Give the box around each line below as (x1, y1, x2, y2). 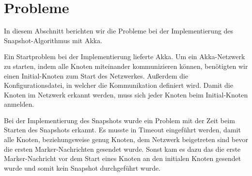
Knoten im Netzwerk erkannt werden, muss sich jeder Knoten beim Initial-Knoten (4, 89, 248, 99)
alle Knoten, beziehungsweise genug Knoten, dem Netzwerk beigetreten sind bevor (4, 134, 248, 144)
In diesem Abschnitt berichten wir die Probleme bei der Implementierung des (4, 26, 234, 36)
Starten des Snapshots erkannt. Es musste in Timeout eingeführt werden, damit (4, 125, 241, 135)
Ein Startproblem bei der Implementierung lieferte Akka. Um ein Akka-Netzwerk (4, 51, 245, 62)
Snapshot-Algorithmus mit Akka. (4, 35, 102, 45)
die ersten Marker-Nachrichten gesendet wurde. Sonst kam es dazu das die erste (4, 144, 241, 154)
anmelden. (4, 99, 34, 109)
